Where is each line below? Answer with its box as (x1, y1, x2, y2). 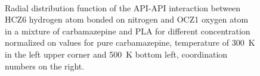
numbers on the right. (5, 59, 85, 72)
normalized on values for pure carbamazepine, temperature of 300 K (5, 36, 255, 49)
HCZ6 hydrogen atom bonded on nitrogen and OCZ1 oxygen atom (5, 13, 249, 26)
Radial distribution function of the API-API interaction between (5, 1, 241, 14)
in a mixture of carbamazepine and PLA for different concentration (5, 24, 250, 37)
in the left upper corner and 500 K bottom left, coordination (5, 47, 228, 60)
